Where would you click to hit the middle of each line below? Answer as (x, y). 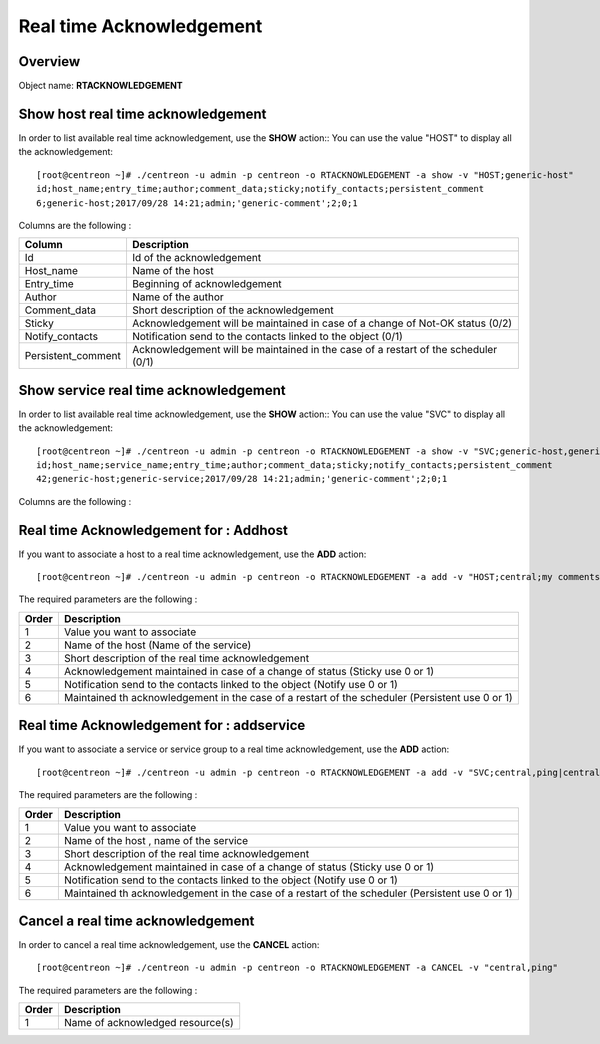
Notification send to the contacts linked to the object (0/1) (267, 337)
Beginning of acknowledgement (206, 284)
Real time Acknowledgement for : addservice (162, 725)
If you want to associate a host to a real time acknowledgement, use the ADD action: (192, 554)
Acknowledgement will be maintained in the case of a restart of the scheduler (314, 350)
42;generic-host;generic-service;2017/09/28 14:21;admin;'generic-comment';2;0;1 (242, 479)
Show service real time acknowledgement (152, 390)
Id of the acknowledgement (196, 258)
